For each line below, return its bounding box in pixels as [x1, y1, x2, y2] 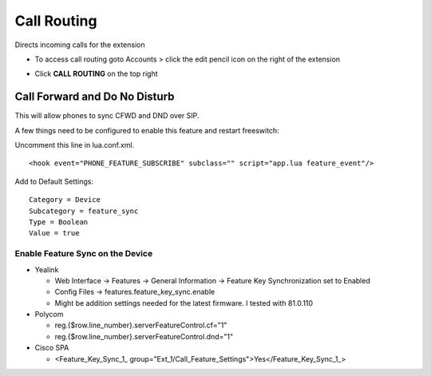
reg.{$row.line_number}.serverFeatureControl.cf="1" [54, 320, 227, 330]
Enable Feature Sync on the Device [14, 248, 153, 259]
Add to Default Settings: [14, 176, 93, 186]
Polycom [34, 310, 64, 319]
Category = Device [29, 196, 101, 204]
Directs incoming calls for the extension [14, 40, 145, 49]
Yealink [34, 264, 59, 275]
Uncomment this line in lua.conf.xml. [14, 141, 135, 150]
